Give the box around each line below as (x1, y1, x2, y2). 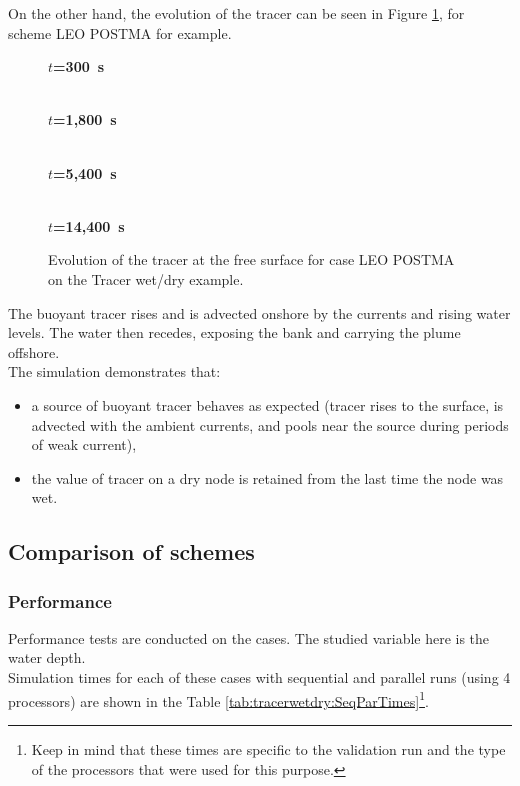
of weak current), (31, 434, 137, 455)
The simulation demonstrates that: (8, 361, 221, 382)
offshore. (8, 341, 60, 362)
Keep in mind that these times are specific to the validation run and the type (31, 738, 506, 759)
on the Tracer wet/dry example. (48, 268, 244, 289)
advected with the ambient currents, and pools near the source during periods (31, 414, 509, 435)
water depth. (8, 647, 86, 668)
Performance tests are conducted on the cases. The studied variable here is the (8, 627, 490, 648)
